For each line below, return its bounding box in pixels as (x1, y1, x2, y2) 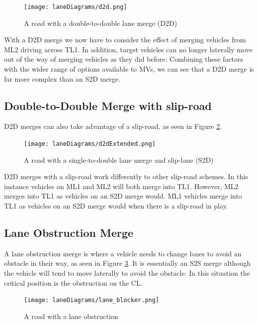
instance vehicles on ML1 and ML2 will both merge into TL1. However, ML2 (4, 181, 239, 191)
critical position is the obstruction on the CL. (4, 277, 143, 288)
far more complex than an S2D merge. (4, 73, 121, 84)
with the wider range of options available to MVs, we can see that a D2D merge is (4, 64, 254, 74)
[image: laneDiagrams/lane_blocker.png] (24, 297, 160, 304)
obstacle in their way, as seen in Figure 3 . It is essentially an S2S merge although (4, 258, 251, 268)
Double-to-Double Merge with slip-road (4, 98, 212, 113)
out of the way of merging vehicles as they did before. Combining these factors (4, 54, 244, 64)
